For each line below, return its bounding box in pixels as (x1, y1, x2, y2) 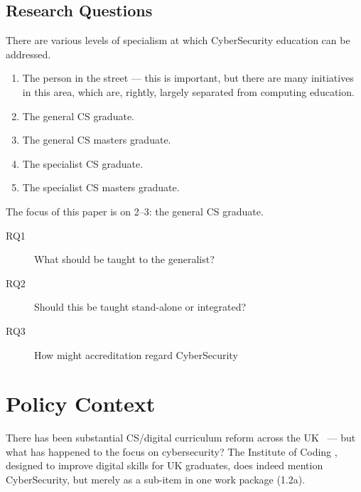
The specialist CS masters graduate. (22, 180, 180, 195)
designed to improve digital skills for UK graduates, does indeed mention (6, 458, 323, 473)
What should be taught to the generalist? (34, 252, 215, 267)
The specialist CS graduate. (22, 156, 144, 171)
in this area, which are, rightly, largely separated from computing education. (22, 84, 355, 99)
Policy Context (6, 389, 156, 418)
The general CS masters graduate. (22, 132, 171, 147)
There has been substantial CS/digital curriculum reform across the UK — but (6, 430, 356, 445)
